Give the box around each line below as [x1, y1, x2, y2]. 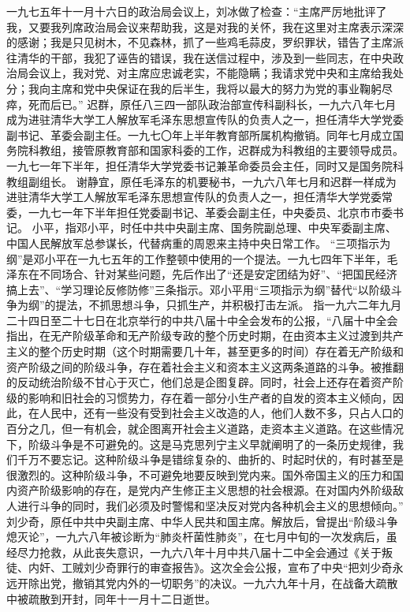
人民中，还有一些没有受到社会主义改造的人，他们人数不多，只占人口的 [39, 405, 404, 421]
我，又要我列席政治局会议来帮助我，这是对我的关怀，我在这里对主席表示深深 [6, 18, 404, 35]
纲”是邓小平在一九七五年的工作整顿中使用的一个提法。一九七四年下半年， [6, 250, 387, 267]
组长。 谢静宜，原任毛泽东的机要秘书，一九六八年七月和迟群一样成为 [39, 173, 397, 189]
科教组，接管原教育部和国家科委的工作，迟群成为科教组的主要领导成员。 [28, 142, 404, 159]
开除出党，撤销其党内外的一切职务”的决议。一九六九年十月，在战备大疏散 [17, 574, 398, 591]
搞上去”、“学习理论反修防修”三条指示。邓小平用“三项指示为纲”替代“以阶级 [6, 281, 391, 297]
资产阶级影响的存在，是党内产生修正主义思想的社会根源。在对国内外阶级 [17, 482, 393, 498]
